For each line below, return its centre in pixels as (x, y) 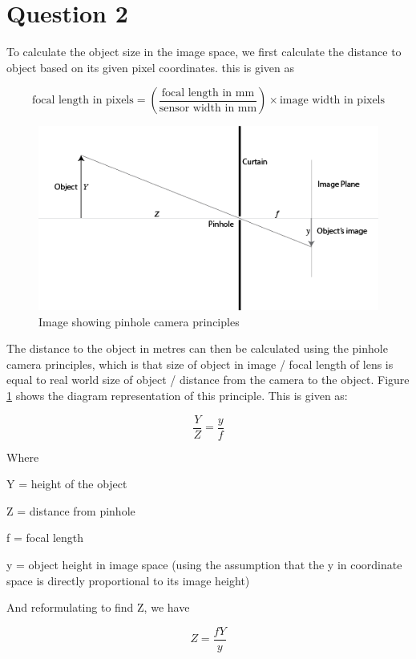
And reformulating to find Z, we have (98, 607)
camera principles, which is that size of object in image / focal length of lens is (200, 364)
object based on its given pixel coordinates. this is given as (151, 67)
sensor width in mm (208, 108)
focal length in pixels (83, 101)
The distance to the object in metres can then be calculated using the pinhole (197, 348)
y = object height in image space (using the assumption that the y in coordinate (204, 565)
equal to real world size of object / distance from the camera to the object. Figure (208, 380)
